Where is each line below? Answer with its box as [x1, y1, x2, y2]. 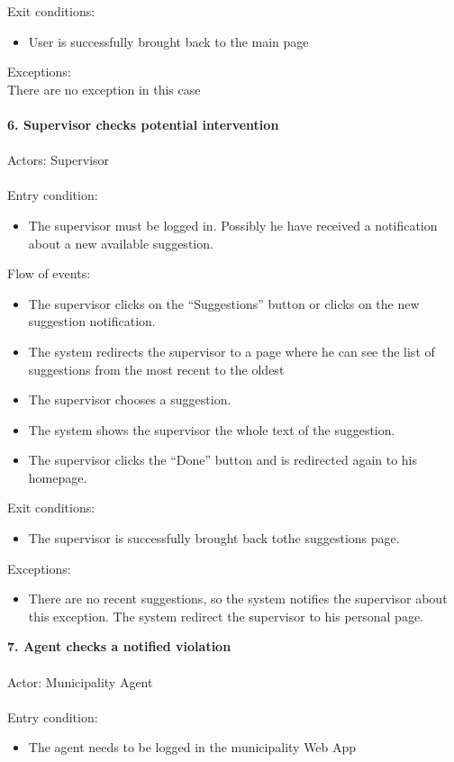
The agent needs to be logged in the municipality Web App [28, 738, 357, 757]
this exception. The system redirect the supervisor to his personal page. [28, 606, 424, 625]
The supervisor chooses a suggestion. [28, 390, 232, 409]
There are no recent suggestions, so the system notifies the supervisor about [28, 589, 448, 608]
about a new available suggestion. [28, 233, 213, 252]
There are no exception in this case [7, 79, 201, 98]
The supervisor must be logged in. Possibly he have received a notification [28, 215, 438, 234]
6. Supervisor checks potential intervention [7, 114, 279, 133]
